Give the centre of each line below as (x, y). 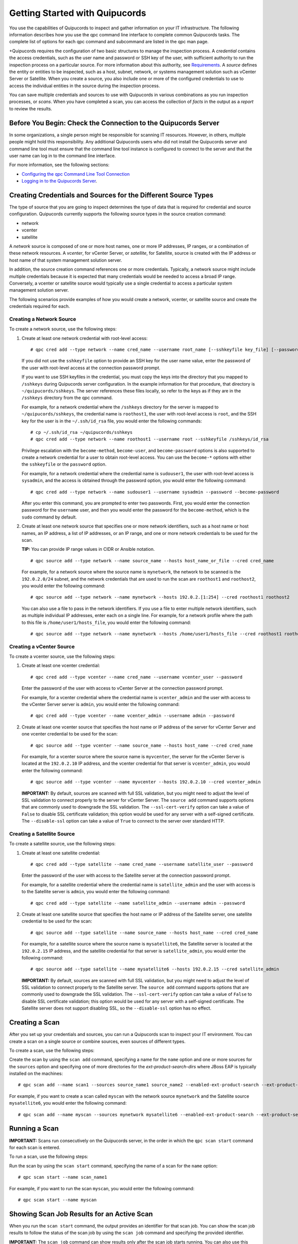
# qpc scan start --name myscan (57, 1200)
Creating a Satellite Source (42, 833)
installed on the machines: (36, 1074)
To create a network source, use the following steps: (63, 329)
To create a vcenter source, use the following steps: (62, 656)
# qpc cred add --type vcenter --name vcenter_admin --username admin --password (133, 716)
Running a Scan (34, 1129)
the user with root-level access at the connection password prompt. (91, 368)
